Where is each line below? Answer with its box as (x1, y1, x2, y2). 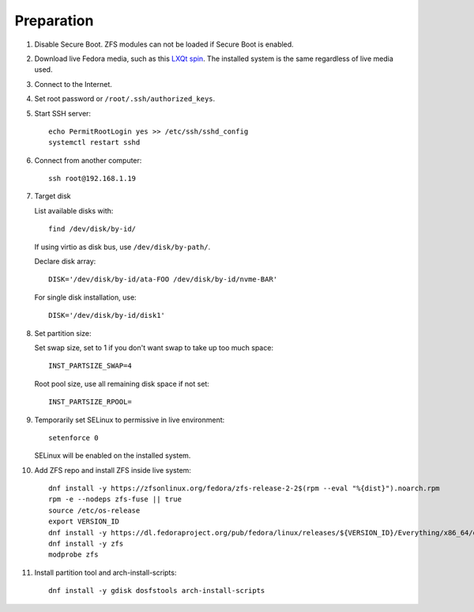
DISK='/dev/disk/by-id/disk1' (48, 311, 166, 320)
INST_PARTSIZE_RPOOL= (48, 398, 132, 406)
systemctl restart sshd (48, 138, 141, 147)
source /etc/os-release (48, 506, 141, 515)
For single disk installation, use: (34, 293, 137, 302)
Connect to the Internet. (34, 79, 112, 89)
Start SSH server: (34, 108, 91, 118)
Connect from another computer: (34, 155, 142, 165)
